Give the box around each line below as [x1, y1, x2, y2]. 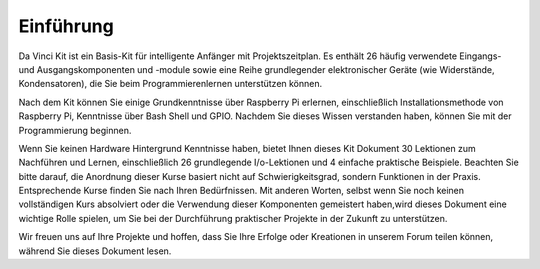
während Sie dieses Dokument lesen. [18, 245, 172, 257]
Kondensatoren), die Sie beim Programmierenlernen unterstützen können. [18, 78, 323, 90]
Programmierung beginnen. [18, 124, 132, 136]
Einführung [18, 15, 114, 37]
